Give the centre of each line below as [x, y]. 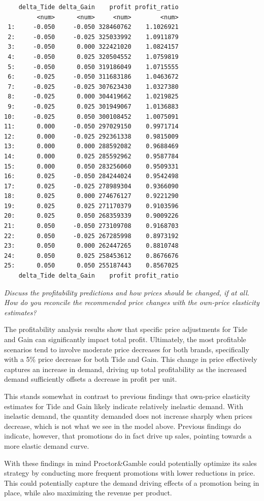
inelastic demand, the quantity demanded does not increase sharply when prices [128, 416]
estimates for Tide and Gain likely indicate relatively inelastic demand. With [124, 406]
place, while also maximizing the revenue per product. [88, 493]
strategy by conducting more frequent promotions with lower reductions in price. [130, 473]
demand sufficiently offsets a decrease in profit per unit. [91, 379]
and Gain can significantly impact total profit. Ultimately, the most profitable [125, 339]
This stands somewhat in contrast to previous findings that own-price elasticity [127, 396]
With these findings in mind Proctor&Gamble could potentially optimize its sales [130, 463]
